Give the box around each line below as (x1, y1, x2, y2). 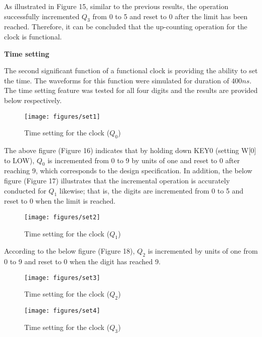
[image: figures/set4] (24, 307, 100, 315)
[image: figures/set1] (24, 113, 100, 120)
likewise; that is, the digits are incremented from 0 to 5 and (59, 185, 244, 196)
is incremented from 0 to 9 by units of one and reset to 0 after (47, 155, 240, 165)
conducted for (4, 185, 46, 196)
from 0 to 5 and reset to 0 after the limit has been (92, 11, 248, 21)
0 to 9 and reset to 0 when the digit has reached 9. (4, 256, 161, 267)
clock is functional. (4, 31, 62, 41)
